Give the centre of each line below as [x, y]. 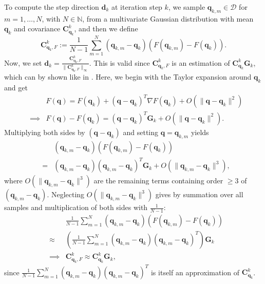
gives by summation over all [199, 194]
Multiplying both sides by [45, 132]
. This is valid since [119, 62]
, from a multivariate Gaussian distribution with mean [168, 18]
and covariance [37, 29]
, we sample [187, 7]
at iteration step [137, 7]
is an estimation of [201, 62]
